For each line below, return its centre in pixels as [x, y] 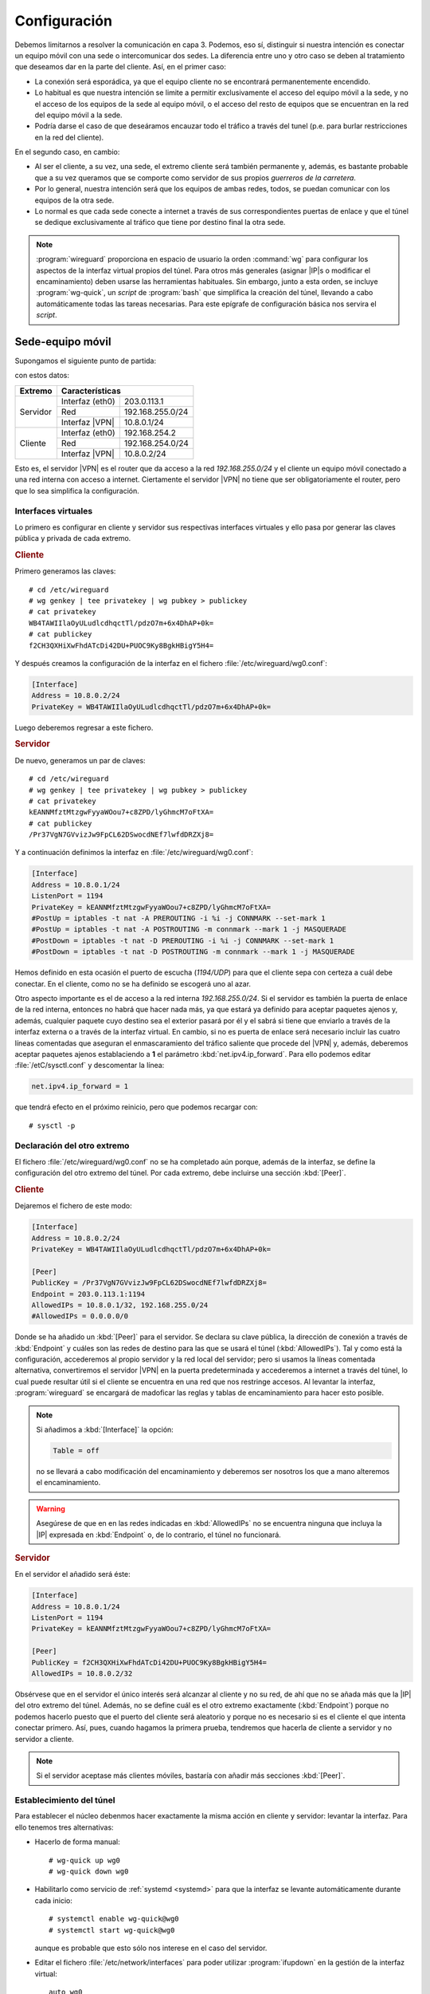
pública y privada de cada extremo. [73, 538]
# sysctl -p [52, 1125]
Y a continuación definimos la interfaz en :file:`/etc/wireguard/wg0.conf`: [134, 853]
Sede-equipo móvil [63, 342]
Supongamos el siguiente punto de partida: [86, 361]
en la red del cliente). [69, 137]
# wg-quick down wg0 [89, 1871]
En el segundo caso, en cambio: [67, 152]
